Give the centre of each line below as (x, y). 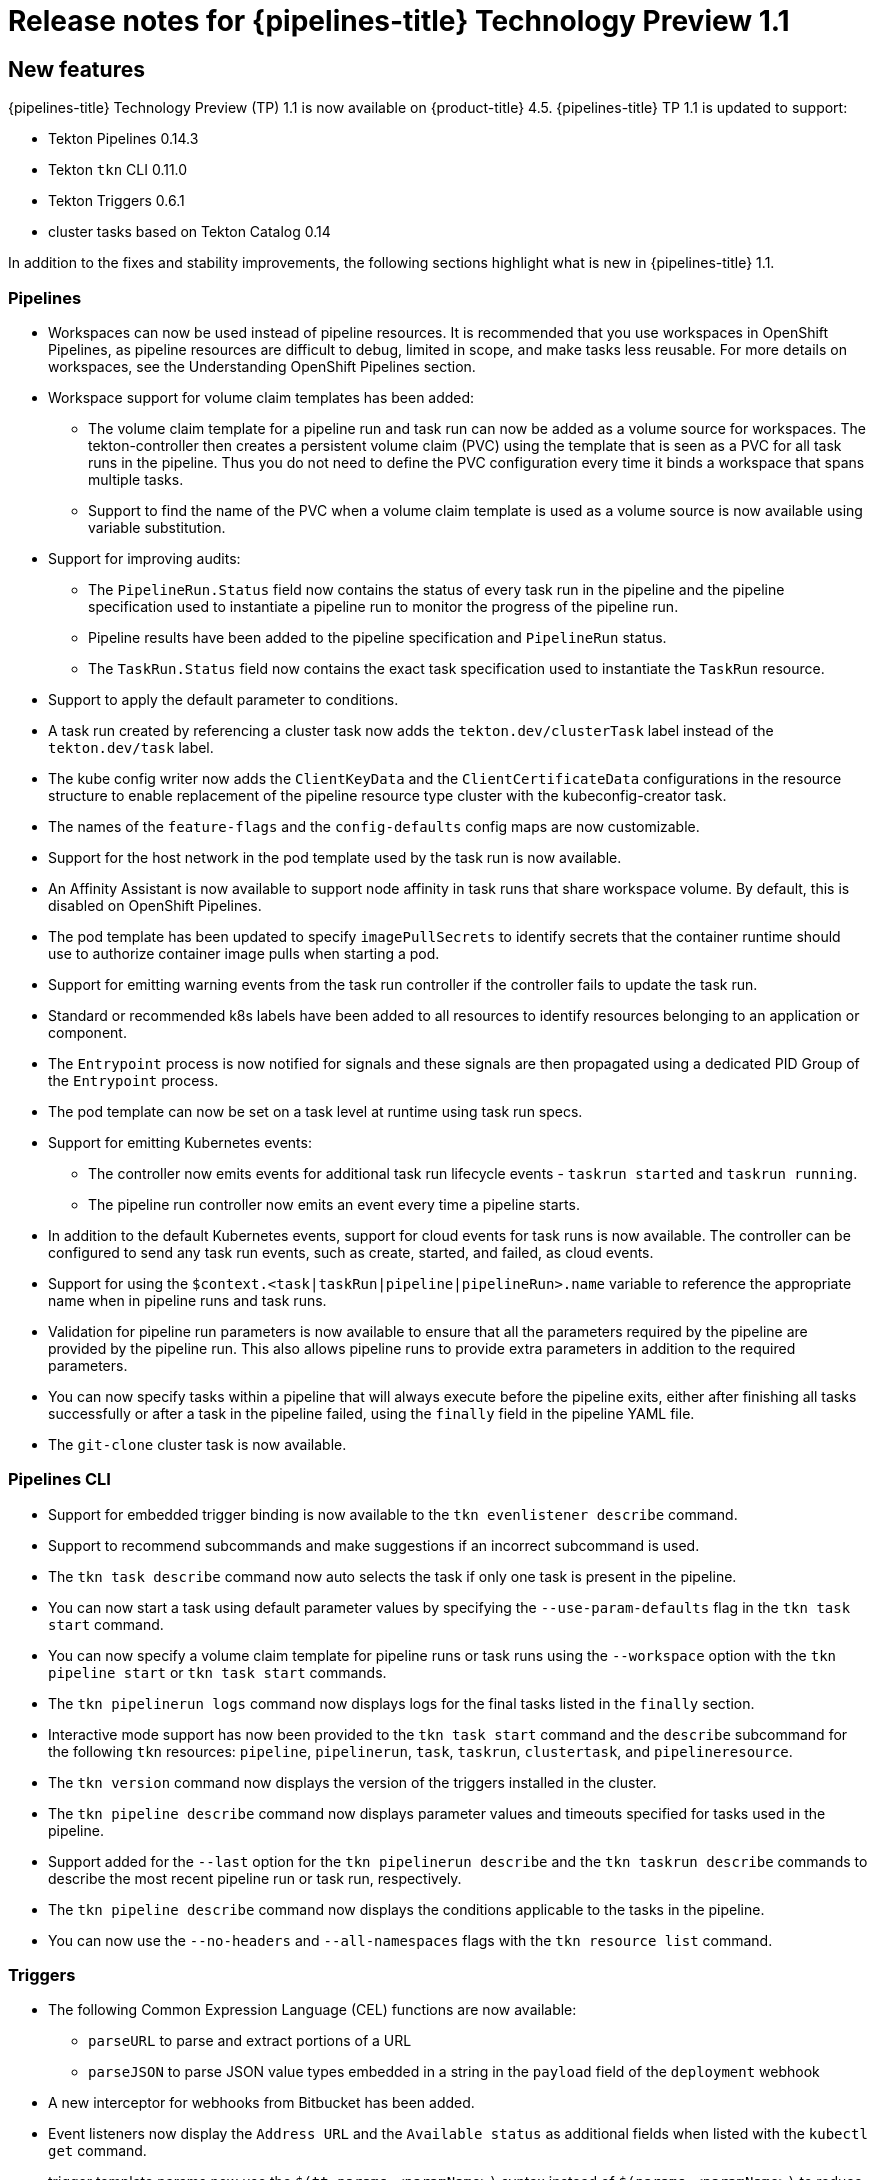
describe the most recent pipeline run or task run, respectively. (255, 1878)
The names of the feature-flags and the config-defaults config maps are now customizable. (374, 826)
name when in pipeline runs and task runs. (187, 1300)
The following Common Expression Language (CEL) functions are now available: (312, 2010)
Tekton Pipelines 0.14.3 (123, 139)
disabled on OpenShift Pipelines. (155, 905)
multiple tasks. (136, 479)
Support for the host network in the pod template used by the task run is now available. (335, 857)
